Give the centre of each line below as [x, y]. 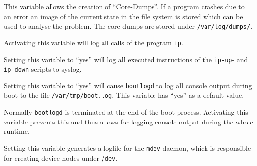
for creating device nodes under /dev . [61, 157]
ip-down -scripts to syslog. [43, 69]
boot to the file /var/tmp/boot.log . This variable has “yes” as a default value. [124, 95]
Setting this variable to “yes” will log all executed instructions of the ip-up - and [126, 59]
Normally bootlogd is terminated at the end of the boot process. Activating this [126, 112]
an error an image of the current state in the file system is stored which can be [124, 16]
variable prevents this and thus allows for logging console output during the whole [128, 121]
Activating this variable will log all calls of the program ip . [94, 42]
